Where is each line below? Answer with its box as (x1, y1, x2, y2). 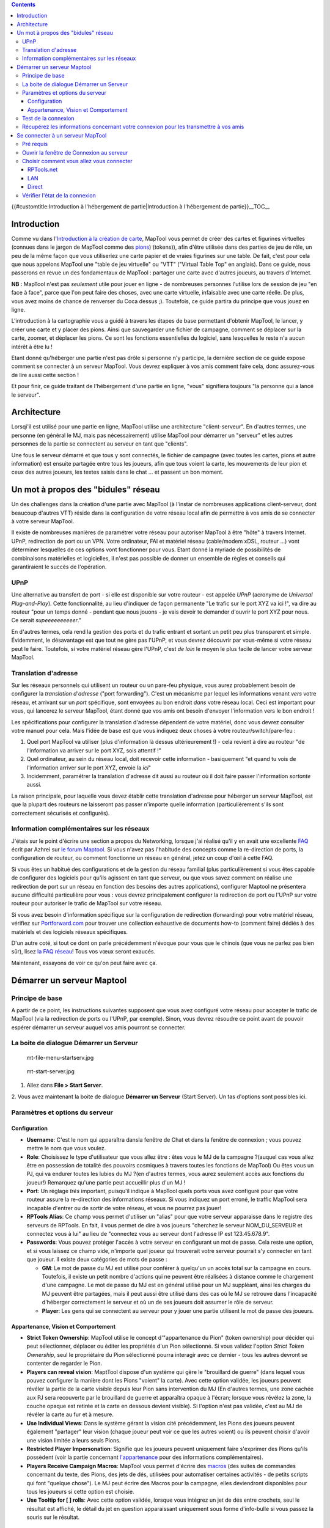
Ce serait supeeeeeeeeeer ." (11, 617, 82, 624)
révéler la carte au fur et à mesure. (26, 1411, 114, 1418)
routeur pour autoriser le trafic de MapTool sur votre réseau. (11, 900, 163, 907)
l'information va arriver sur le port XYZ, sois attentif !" (26, 746, 161, 754)
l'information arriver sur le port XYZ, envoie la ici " (26, 764, 152, 771)
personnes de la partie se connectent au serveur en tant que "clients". (11, 440, 188, 447)
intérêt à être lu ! (11, 343, 53, 350)
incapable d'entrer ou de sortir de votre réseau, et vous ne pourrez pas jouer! (26, 1204, 221, 1211)
